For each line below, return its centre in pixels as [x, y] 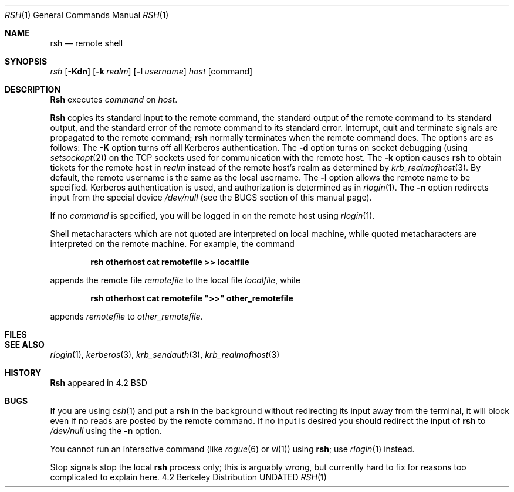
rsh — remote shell [87, 43]
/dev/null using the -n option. [106, 431]
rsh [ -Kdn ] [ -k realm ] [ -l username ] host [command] [151, 71]
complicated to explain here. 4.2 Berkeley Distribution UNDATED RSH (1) [188, 477]
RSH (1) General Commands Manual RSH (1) [87, 15]
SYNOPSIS [26, 61]
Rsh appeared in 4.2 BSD [99, 383]
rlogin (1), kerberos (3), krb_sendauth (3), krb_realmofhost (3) [165, 354]
